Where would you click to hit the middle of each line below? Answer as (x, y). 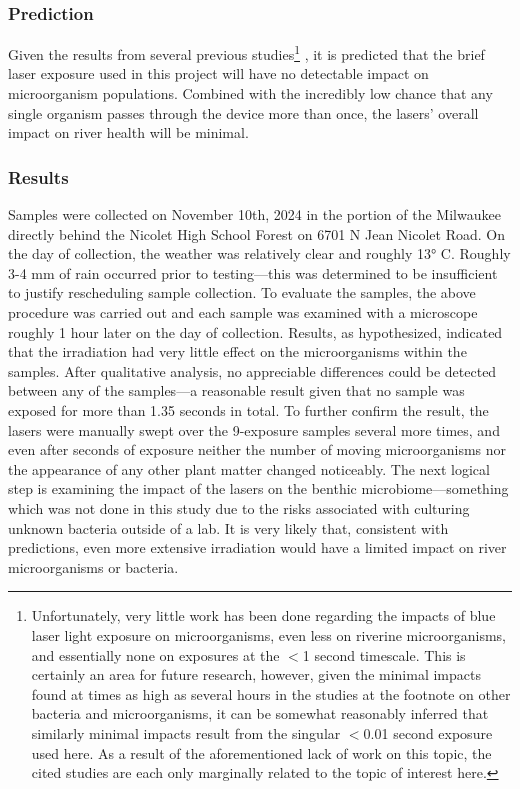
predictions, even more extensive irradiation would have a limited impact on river (257, 547)
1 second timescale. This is (384, 654)
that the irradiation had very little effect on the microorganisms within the (237, 351)
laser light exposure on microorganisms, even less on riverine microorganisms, (268, 634)
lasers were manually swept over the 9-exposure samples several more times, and (254, 429)
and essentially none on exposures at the (155, 654)
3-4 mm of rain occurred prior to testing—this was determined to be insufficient (253, 272)
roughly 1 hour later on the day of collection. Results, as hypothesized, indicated (255, 331)
